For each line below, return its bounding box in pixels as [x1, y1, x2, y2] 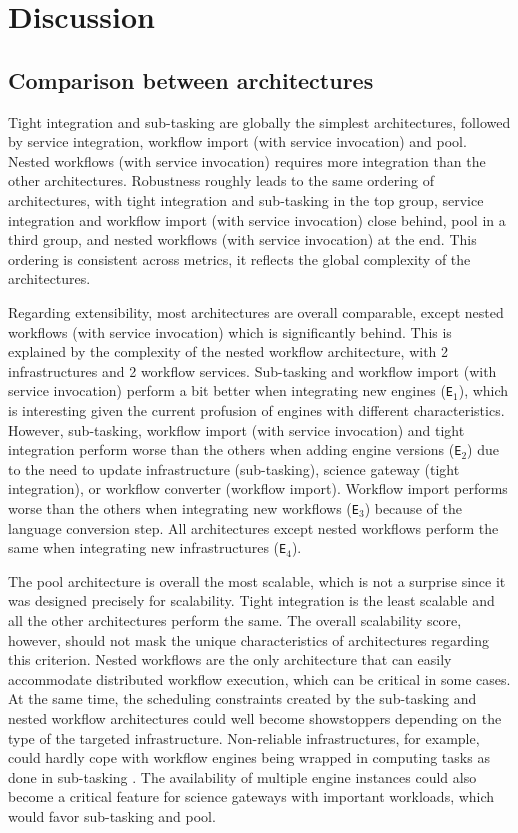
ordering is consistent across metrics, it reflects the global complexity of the [8, 248, 471, 269]
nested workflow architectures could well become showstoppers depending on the [8, 708, 502, 729]
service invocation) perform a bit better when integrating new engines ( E [8, 380, 454, 401]
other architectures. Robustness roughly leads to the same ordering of [8, 170, 434, 191]
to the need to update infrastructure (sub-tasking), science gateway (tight [8, 458, 460, 479]
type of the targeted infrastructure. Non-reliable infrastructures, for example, [8, 727, 480, 748]
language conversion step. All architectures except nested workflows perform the [8, 517, 499, 538]
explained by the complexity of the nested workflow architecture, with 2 [8, 341, 449, 362]
